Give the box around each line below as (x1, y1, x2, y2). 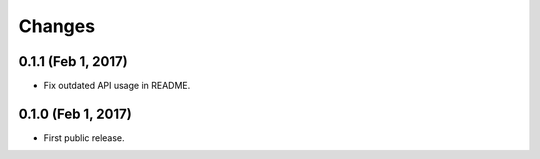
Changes (18, 15, 95, 37)
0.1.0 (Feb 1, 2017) (18, 105, 132, 122)
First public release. (43, 131, 125, 144)
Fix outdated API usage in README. (43, 80, 191, 92)
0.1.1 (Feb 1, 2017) (18, 53, 129, 70)
